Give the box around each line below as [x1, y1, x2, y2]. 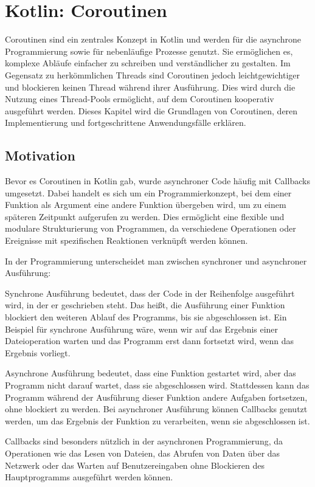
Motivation [5, 146, 75, 165]
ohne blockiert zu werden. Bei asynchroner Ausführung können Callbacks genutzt [5, 402, 308, 415]
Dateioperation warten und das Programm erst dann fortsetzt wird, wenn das [5, 334, 294, 347]
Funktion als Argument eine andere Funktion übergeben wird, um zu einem [5, 198, 286, 211]
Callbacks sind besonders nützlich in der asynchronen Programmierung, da [5, 435, 283, 447]
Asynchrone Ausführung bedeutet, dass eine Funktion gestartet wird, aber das [5, 367, 296, 379]
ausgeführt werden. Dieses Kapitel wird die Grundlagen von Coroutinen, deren [5, 104, 298, 117]
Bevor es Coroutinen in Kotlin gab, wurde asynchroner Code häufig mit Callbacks [5, 174, 310, 187]
